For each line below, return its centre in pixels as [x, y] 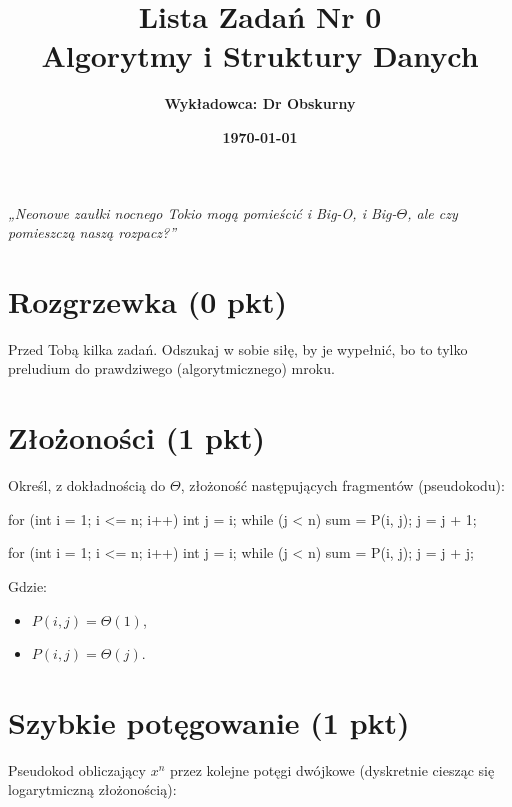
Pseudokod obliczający [77, 769]
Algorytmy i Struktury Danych [260, 55]
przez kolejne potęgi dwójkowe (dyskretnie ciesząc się [332, 769]
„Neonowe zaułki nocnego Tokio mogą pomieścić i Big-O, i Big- [202, 212]
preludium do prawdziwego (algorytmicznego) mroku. [171, 368]
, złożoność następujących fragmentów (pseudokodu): [342, 485]
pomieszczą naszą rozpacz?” [92, 232]
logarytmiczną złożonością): [92, 789]
